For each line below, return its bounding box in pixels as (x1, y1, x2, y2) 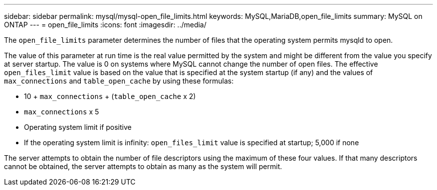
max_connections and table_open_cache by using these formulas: (4, 77, 234, 85)
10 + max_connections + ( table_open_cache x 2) (24, 92, 196, 100)
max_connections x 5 (24, 107, 99, 116)
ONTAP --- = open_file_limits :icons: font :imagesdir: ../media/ (4, 20, 207, 29)
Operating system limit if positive (24, 123, 132, 131)
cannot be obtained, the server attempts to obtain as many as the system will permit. (4, 162, 282, 171)
